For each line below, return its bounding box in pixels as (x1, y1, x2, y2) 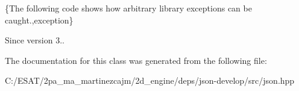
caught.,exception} (5, 13, 74, 26)
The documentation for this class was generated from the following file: (5, 54, 267, 66)
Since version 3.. (5, 34, 65, 46)
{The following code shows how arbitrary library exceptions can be (5, 2, 252, 14)
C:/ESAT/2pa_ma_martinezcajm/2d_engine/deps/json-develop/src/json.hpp (5, 74, 295, 87)
